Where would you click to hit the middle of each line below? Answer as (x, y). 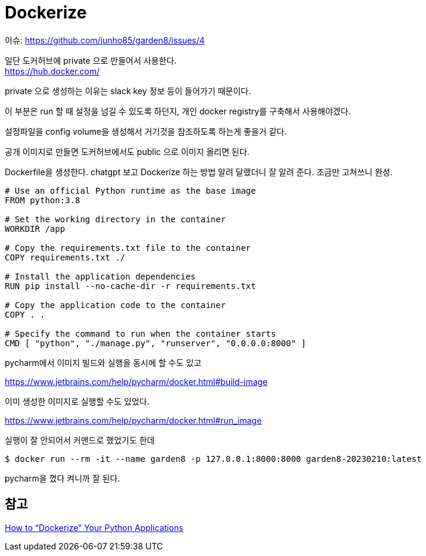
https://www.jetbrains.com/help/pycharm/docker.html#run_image (133, 420)
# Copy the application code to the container (115, 305)
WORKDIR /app (35, 229)
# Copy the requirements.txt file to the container (128, 248)
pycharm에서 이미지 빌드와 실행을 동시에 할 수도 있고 (103, 362)
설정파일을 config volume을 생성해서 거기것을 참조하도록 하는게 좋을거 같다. (146, 131)
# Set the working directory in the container (115, 219)
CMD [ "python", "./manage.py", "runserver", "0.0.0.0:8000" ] (156, 343)
